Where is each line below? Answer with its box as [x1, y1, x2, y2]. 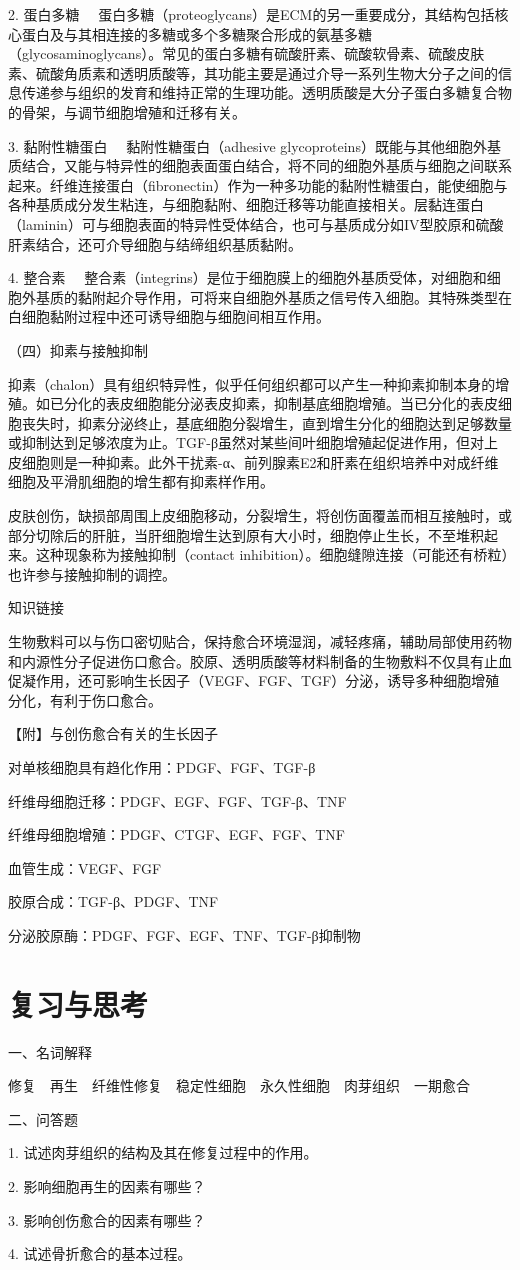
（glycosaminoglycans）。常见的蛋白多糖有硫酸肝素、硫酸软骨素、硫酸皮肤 [8, 43, 485, 64]
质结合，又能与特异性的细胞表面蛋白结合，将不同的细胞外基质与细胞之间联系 [8, 155, 512, 176]
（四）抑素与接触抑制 [8, 339, 148, 360]
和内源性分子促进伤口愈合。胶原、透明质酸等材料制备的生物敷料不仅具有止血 [8, 650, 512, 671]
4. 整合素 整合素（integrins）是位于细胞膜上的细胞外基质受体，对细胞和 [8, 267, 487, 288]
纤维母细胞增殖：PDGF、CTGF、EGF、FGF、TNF [8, 824, 346, 845]
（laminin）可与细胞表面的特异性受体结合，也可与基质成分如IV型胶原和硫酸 [8, 213, 504, 234]
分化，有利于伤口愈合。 [8, 689, 162, 710]
